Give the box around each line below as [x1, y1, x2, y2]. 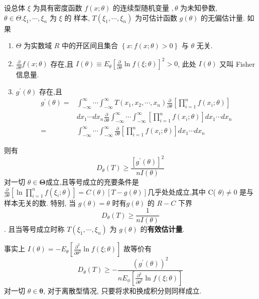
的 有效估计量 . [140, 224, 185, 234]
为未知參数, [180, 3, 218, 13]
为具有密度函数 [33, 3, 82, 13]
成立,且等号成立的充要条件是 [45, 177, 139, 187]
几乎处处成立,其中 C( [147, 186, 216, 197]
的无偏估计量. [200, 12, 245, 23]
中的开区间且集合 [62, 40, 118, 51]
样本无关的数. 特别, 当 [4, 197, 76, 208]
